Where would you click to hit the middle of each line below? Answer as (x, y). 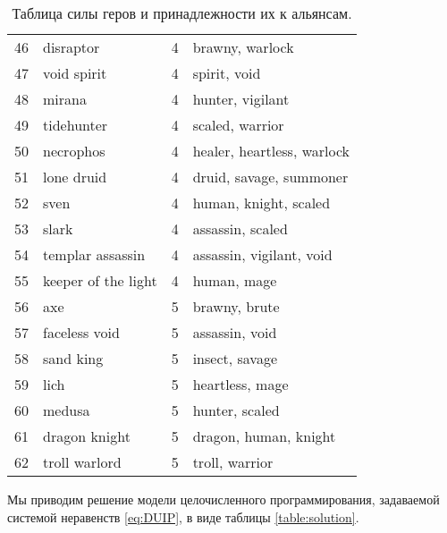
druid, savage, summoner (270, 177)
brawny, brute (236, 306)
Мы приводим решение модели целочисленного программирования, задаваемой (223, 499)
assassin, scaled (240, 228)
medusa (67, 410)
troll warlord (82, 462)
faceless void (81, 332)
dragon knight (87, 436)
